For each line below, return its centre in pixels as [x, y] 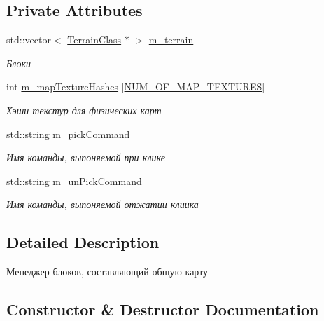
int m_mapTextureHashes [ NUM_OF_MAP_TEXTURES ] [136, 87]
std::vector [29, 40]
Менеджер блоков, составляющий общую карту [107, 272]
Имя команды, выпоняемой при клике [86, 157]
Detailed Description [83, 242]
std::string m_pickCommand [68, 134]
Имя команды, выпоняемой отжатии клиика [103, 204]
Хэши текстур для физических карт [84, 110]
